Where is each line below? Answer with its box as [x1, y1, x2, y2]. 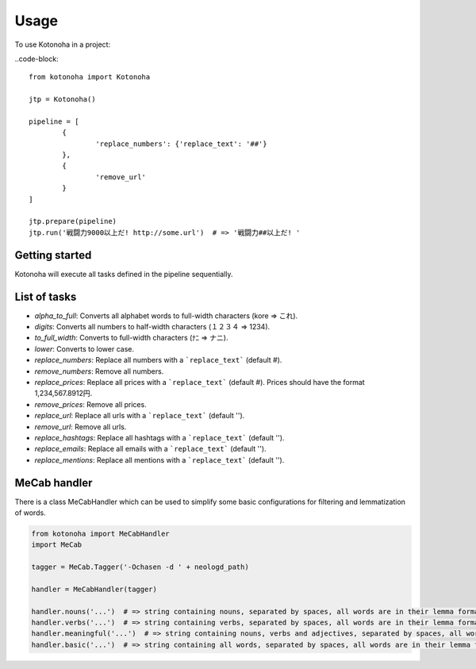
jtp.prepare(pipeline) [29, 217, 117, 226]
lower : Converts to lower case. [34, 344, 135, 353]
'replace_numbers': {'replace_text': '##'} [95, 139, 267, 148]
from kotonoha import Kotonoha [29, 72, 151, 82]
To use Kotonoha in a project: [14, 40, 111, 49]
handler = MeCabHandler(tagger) [31, 584, 158, 594]
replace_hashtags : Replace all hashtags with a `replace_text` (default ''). [34, 433, 285, 442]
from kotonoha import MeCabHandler [31, 529, 170, 538]
